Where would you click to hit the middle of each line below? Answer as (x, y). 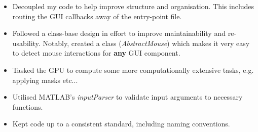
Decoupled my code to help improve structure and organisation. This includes (133, 6)
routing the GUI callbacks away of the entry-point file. (97, 16)
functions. (28, 106)
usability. (26, 43)
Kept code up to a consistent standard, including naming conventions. (121, 124)
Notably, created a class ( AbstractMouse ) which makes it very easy (146, 43)
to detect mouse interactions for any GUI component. (96, 53)
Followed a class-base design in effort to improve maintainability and (119, 33)
